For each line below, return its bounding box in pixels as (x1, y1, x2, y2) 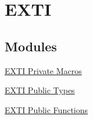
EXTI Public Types (5, 84, 75, 96)
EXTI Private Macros (5, 64, 82, 76)
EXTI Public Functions (5, 103, 88, 116)
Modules (5, 37, 57, 55)
